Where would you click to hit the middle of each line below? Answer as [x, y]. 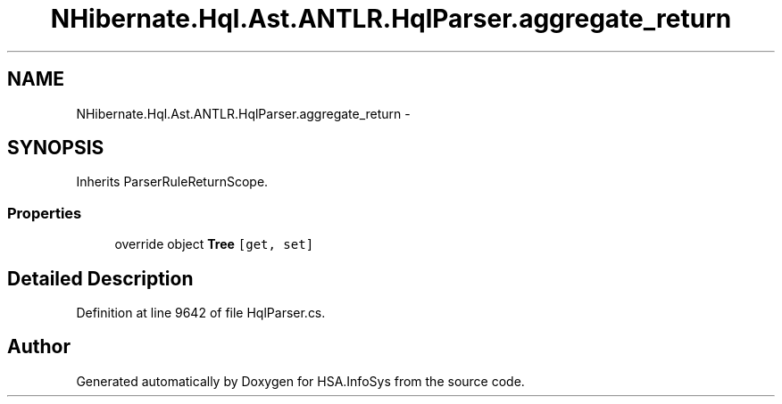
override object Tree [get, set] [214, 244]
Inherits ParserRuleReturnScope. [172, 182]
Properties [45, 213]
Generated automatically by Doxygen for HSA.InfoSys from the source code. [300, 381]
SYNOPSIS [56, 148]
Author [39, 347]
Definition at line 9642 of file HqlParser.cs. [201, 313]
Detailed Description [100, 278]
